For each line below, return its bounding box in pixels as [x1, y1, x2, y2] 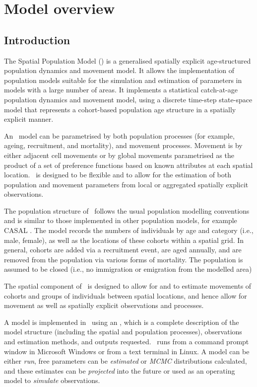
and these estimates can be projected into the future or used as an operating [4, 365, 235, 376]
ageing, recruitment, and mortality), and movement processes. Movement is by [4, 140, 243, 151]
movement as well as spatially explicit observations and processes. [4, 300, 204, 310]
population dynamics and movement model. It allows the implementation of [4, 65, 235, 76]
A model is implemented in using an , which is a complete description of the [4, 316, 239, 327]
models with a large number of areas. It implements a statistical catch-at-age [4, 84, 238, 95]
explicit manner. [4, 114, 54, 124]
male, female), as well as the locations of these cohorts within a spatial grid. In [4, 234, 244, 245]
